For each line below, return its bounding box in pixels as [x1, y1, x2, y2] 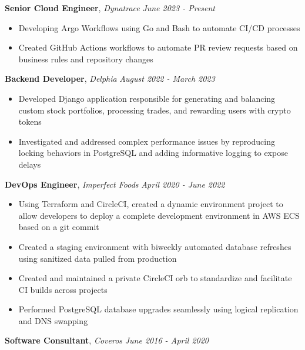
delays [18, 158, 41, 170]
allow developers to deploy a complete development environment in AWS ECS [18, 209, 300, 221]
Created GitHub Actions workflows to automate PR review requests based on [18, 41, 298, 54]
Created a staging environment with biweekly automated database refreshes [18, 240, 291, 252]
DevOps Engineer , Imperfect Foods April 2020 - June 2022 [5, 178, 225, 190]
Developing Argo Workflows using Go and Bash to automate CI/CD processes [18, 21, 300, 34]
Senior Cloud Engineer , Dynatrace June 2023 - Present [5, 2, 216, 14]
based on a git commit [18, 221, 99, 233]
